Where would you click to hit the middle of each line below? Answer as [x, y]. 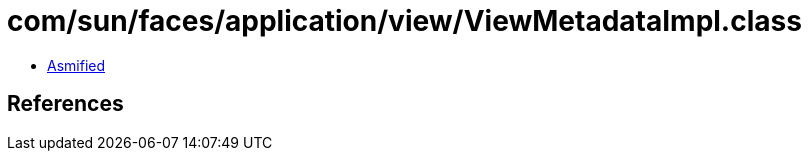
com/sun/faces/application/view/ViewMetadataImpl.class [404, 21]
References [65, 104]
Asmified [76, 65]
